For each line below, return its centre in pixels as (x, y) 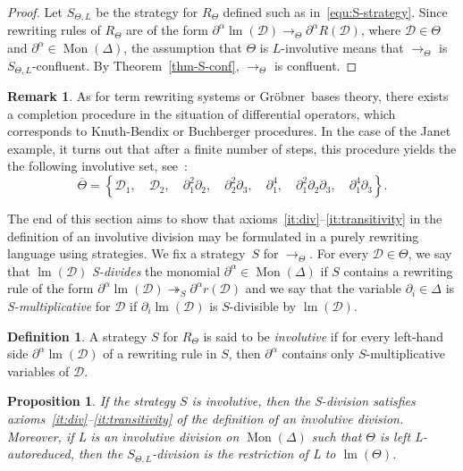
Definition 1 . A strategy (77, 336)
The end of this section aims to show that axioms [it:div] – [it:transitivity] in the (225, 219)
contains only (318, 353)
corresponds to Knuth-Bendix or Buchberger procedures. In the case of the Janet (229, 131)
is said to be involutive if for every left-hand (323, 336)
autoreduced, (41, 454)
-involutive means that (342, 48)
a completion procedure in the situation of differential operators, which (202, 113)
